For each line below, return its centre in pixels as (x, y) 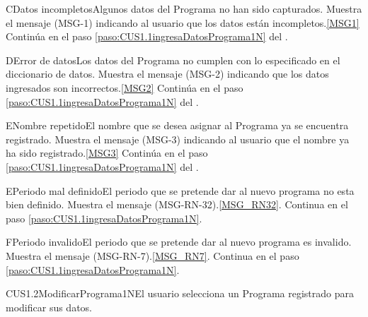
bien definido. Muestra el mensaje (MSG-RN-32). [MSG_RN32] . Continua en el (177, 204)
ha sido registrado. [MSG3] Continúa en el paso (107, 153)
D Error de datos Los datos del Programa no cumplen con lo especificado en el (173, 60)
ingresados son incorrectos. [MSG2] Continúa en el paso (125, 87)
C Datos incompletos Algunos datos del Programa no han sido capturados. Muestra (184, 8)
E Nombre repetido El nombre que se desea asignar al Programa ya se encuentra (177, 125)
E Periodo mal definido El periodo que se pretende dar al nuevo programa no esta (180, 190)
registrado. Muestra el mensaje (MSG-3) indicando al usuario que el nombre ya (178, 139)
